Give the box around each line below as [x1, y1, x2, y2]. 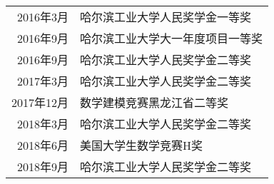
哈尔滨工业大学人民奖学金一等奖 [80, 9, 252, 25]
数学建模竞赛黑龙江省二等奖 [80, 94, 229, 111]
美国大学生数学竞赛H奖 [80, 137, 203, 153]
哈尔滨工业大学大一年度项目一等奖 [80, 30, 263, 46]
